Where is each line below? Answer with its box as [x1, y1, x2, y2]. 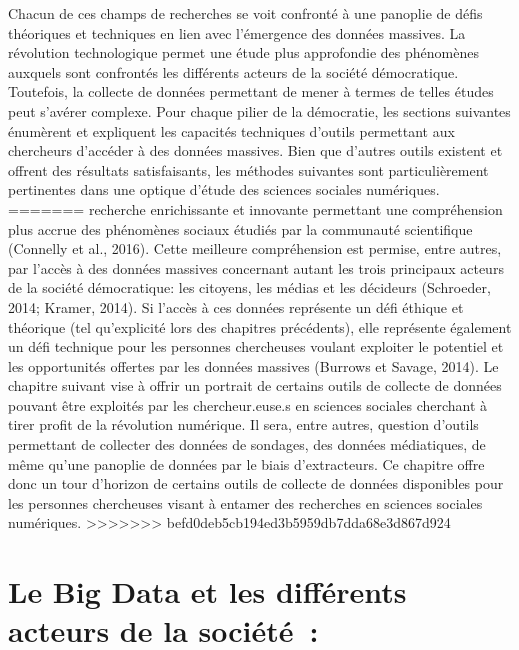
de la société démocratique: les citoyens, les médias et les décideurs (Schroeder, [8, 277, 491, 298]
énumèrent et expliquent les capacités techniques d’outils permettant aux [8, 120, 455, 141]
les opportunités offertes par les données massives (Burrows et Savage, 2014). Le [8, 355, 499, 376]
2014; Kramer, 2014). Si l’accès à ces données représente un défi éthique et [8, 296, 464, 317]
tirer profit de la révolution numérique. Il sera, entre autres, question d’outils [8, 414, 479, 435]
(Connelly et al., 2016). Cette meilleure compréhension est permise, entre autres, [8, 238, 502, 259]
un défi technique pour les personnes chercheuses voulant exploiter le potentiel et [8, 336, 504, 357]
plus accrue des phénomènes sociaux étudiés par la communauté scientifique [8, 218, 473, 239]
